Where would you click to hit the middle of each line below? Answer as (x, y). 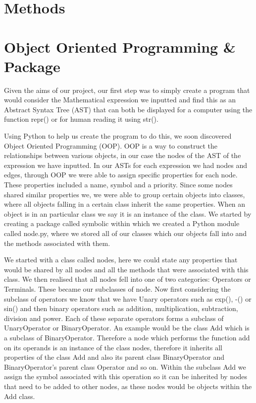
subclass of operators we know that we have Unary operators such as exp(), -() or (128, 298)
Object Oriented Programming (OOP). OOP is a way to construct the (111, 145)
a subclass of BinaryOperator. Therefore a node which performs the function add (127, 337)
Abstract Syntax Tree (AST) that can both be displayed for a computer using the (128, 109)
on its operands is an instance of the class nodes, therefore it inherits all (113, 347)
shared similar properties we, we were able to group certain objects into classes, (125, 194)
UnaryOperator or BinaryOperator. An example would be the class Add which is (127, 328)
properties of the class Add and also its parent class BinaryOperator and (114, 357)
